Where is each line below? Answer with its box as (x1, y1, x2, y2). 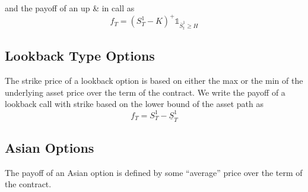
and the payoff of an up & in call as (5, 2, 135, 14)
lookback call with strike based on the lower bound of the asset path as (5, 97, 264, 110)
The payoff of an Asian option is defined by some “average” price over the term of (5, 166, 303, 178)
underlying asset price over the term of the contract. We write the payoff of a (5, 86, 285, 98)
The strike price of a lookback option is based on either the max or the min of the (5, 74, 303, 87)
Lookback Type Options (5, 46, 155, 65)
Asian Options (5, 138, 94, 156)
